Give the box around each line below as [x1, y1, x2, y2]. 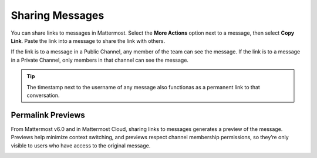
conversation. [26, 92, 60, 99]
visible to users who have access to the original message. [11, 142, 151, 149]
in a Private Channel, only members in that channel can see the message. [11, 56, 189, 63]
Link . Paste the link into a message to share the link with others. [11, 37, 166, 44]
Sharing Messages [11, 9, 104, 22]
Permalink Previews [11, 110, 85, 120]
